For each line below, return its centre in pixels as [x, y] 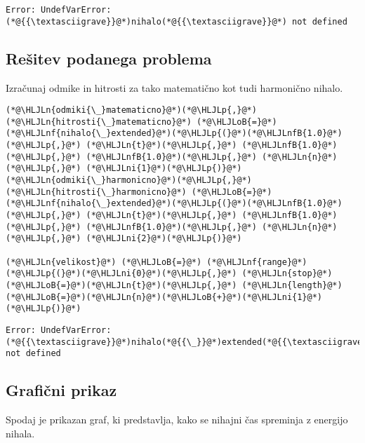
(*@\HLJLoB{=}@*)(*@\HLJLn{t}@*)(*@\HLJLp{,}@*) [121, 285]
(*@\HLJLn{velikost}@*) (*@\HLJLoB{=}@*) [104, 262]
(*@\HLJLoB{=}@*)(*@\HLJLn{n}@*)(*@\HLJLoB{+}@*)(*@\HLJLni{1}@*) [164, 297]
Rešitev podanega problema [109, 58]
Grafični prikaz [61, 390]
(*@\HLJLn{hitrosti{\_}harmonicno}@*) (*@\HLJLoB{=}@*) [139, 192]
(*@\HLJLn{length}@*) [292, 285]
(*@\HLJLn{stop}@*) [287, 274]
